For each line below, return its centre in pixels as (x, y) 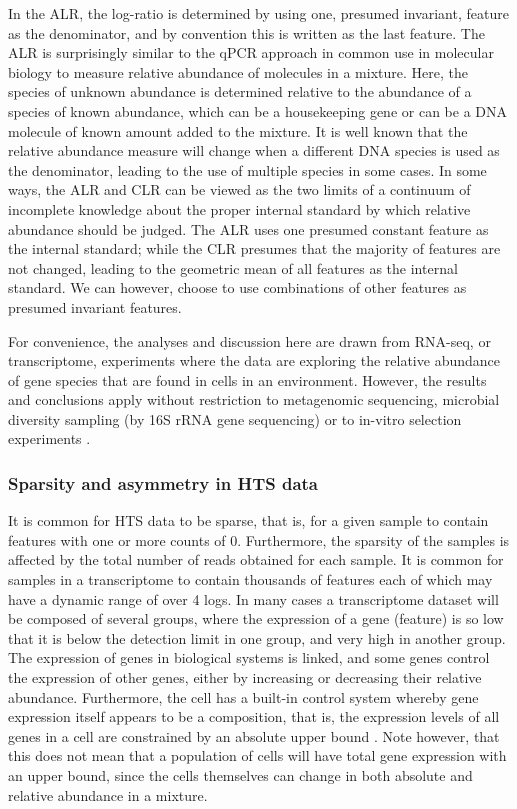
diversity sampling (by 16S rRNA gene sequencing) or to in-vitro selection (235, 418)
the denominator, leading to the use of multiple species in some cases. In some (247, 169)
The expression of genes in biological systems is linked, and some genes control (249, 657)
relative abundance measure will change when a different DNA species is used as (254, 150)
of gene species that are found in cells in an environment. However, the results (247, 379)
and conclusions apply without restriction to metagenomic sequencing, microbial (254, 399)
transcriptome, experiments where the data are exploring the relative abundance (254, 360)
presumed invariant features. (95, 306)
